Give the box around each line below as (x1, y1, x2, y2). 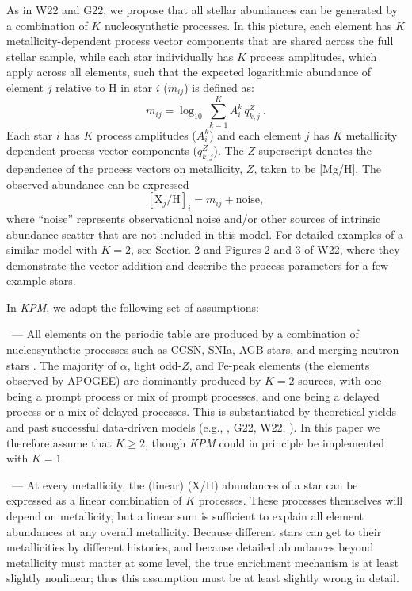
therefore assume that (6, 434, 112, 451)
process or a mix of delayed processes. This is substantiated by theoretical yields (6, 403, 397, 420)
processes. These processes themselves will (198, 492, 403, 508)
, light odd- (127, 356, 182, 373)
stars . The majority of (6, 356, 117, 373)
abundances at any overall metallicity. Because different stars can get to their (6, 523, 382, 539)
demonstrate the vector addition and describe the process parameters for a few (6, 256, 389, 273)
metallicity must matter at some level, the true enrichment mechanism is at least (6, 554, 399, 570)
